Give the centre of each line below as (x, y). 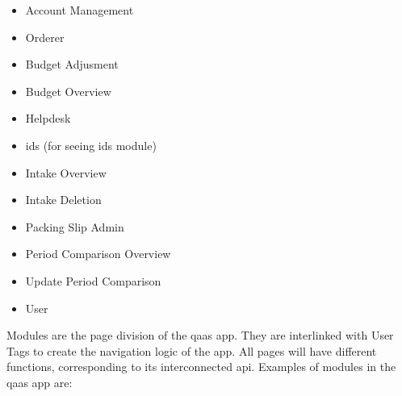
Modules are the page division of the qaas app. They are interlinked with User (200, 335)
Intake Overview (66, 172)
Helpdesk (48, 118)
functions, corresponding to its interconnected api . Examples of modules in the (201, 367)
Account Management (80, 10)
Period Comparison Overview (98, 254)
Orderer (45, 37)
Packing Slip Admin (75, 226)
